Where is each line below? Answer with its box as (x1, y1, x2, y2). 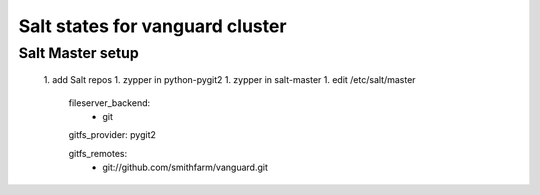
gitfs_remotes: (68, 147, 128, 159)
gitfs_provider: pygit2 (68, 129, 157, 141)
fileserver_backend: (68, 96, 151, 109)
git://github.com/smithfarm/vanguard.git (102, 161, 269, 174)
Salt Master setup (18, 44, 139, 62)
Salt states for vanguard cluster (18, 15, 287, 37)
